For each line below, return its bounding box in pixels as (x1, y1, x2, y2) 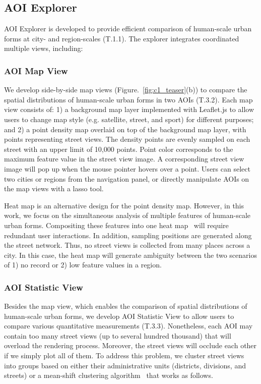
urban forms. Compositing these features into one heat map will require (4, 220, 229, 230)
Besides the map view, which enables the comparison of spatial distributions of (4, 301, 247, 311)
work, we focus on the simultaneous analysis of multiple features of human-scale (4, 210, 251, 221)
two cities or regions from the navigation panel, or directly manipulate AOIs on (4, 173, 249, 184)
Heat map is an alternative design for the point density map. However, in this (4, 200, 244, 210)
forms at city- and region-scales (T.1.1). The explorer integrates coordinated (4, 33, 239, 43)
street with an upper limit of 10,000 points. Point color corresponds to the (4, 143, 233, 154)
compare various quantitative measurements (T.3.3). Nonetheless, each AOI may (4, 320, 253, 331)
